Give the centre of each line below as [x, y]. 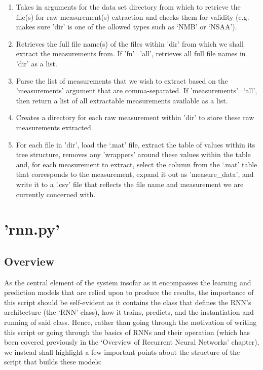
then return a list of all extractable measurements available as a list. [122, 100]
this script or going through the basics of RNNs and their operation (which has [127, 332]
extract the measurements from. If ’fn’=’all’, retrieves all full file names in [131, 53]
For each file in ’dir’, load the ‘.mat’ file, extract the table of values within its [136, 144]
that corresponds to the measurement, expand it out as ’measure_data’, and [135, 174]
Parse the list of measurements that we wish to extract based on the [122, 80]
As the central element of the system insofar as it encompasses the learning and [128, 282]
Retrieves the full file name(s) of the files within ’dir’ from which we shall [130, 43]
